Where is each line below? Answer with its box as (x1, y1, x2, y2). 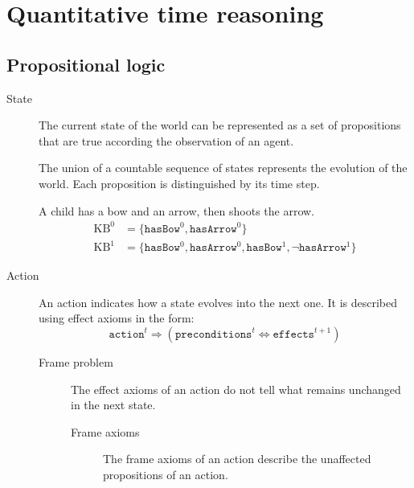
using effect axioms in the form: (39, 310, 195, 326)
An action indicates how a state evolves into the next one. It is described (39, 293, 398, 310)
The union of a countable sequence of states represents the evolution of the (39, 159, 408, 176)
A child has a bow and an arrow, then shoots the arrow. (39, 202, 314, 219)
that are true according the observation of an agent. (39, 132, 294, 149)
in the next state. (71, 396, 156, 413)
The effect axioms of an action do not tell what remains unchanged (71, 380, 401, 397)
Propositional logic (6, 51, 166, 76)
